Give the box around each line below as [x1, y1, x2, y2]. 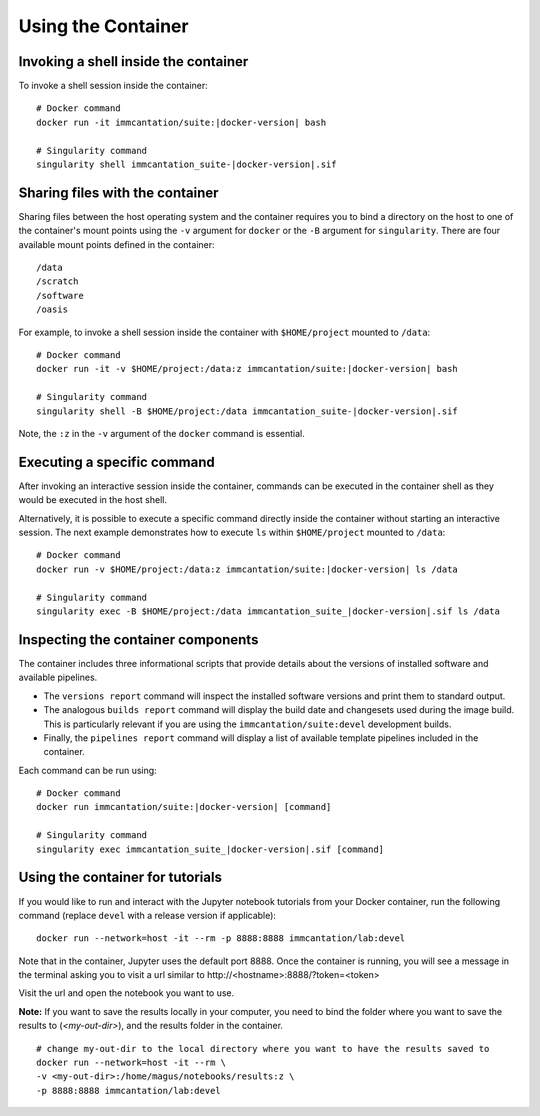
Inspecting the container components [18, 631, 259, 648]
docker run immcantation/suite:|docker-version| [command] [36, 801, 332, 813]
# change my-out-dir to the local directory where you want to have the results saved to [36, 1043, 490, 1054]
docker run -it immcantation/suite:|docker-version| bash [36, 116, 327, 128]
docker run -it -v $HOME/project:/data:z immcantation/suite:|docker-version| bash [36, 363, 459, 375]
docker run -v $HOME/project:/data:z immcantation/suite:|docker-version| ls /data [36, 563, 459, 575]
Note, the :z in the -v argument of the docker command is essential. [18, 428, 305, 439]
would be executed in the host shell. [18, 494, 167, 506]
